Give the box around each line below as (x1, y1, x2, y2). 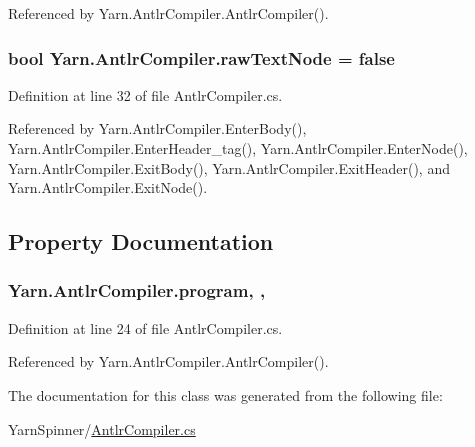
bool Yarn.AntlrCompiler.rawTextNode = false (8, 45, 395, 70)
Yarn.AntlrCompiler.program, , (8, 278, 266, 303)
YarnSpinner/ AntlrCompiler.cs (8, 418, 196, 439)
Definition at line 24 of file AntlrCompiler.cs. (8, 317, 283, 338)
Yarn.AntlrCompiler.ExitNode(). (8, 177, 208, 198)
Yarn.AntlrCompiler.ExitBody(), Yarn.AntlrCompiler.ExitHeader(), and (8, 157, 450, 178)
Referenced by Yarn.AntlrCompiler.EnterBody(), (8, 118, 307, 139)
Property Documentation (8, 226, 274, 257)
